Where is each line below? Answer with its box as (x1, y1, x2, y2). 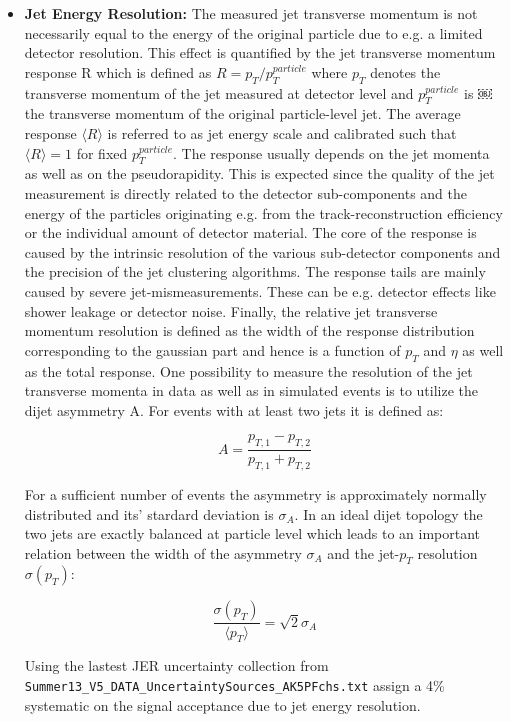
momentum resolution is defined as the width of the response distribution (24, 320, 475, 341)
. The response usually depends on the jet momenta (173, 142, 490, 163)
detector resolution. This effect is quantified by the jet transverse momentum (24, 42, 496, 63)
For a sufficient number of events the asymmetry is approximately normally (24, 483, 487, 504)
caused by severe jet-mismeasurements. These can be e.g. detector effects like (24, 280, 496, 301)
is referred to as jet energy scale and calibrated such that (107, 122, 457, 143)
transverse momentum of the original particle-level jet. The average (48, 103, 461, 124)
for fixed (76, 142, 128, 163)
